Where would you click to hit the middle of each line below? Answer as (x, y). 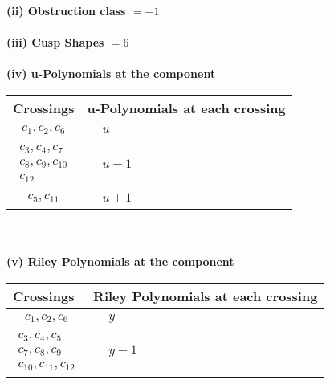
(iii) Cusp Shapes (55, 42)
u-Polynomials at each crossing (186, 108)
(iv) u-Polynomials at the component (111, 74)
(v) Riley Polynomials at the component (120, 261)
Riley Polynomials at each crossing (206, 296)
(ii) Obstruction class (66, 10)
